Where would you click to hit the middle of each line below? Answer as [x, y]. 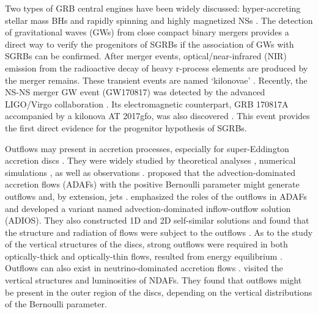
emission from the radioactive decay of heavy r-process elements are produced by [157, 68]
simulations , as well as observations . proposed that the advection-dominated [150, 172]
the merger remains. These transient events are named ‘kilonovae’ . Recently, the [156, 80]
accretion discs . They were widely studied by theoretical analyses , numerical [150, 160]
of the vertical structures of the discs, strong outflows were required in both [146, 244]
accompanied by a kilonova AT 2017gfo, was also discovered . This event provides [157, 116]
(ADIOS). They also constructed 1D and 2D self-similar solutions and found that [157, 220]
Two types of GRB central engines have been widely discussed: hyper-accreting [153, 8]
